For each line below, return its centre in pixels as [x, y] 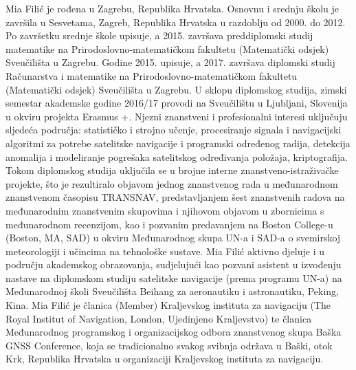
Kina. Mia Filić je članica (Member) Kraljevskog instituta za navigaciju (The [168, 305]
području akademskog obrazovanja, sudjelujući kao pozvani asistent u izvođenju [174, 264]
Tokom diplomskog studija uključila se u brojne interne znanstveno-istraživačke [172, 170]
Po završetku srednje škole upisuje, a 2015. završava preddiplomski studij [159, 35]
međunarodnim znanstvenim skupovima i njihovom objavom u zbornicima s [165, 210]
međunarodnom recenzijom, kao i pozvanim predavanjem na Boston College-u [169, 224]
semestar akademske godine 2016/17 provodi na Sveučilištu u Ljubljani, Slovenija [177, 103]
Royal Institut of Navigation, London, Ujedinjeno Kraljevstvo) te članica [159, 318]
